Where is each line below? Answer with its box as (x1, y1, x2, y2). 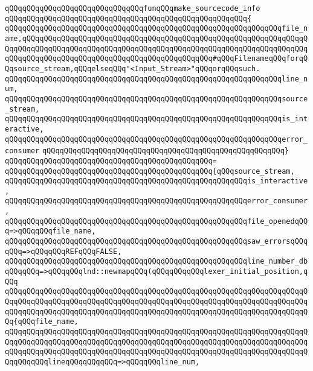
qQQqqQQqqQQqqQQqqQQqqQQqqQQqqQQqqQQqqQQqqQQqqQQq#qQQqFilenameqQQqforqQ (5, 54, 308, 63)
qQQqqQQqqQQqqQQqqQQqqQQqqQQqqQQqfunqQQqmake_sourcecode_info (5, 4, 260, 13)
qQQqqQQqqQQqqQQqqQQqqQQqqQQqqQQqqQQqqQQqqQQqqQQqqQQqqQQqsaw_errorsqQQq (5, 237, 308, 246)
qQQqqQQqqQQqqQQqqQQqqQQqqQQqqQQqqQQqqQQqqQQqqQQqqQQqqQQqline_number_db (5, 257, 308, 266)
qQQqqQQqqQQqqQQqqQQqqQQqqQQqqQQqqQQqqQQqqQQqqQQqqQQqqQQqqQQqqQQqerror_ (5, 135, 308, 144)
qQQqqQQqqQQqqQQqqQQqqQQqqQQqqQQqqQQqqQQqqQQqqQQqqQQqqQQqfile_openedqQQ (5, 217, 308, 226)
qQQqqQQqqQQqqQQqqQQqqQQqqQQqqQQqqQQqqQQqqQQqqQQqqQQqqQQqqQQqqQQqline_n (5, 74, 308, 83)
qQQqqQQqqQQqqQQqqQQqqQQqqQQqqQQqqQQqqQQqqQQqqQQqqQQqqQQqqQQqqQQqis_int (5, 115, 308, 124)
